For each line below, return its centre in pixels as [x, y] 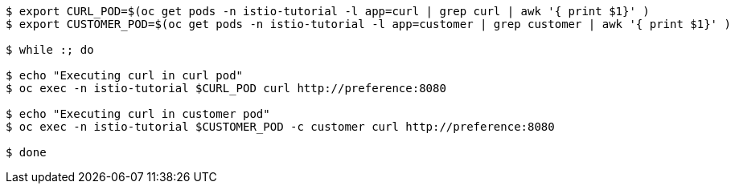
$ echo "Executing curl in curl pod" [125, 75]
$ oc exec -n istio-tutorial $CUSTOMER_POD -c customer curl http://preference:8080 [280, 127]
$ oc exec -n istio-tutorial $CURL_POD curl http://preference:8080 [226, 88]
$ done [26, 152]
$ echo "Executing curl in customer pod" [138, 114]
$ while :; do [50, 50]
